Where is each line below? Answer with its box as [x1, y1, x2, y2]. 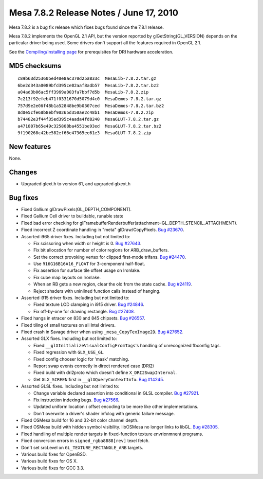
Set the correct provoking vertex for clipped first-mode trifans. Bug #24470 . [33, 254, 186, 260]
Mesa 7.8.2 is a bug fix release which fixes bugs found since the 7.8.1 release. [9, 24, 164, 30]
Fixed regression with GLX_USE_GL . [33, 349, 105, 355]
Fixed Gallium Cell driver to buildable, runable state [21, 213, 124, 219]
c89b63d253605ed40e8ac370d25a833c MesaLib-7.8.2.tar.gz [18, 76, 157, 81]
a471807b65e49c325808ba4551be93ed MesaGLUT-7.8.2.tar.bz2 [18, 123, 162, 129]
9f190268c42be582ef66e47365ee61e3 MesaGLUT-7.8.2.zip [18, 130, 151, 136]
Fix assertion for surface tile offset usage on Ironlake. [33, 267, 141, 273]
